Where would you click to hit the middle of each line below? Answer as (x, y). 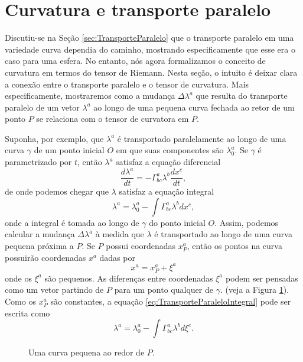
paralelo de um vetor (42, 107)
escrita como (27, 313)
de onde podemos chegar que (57, 191)
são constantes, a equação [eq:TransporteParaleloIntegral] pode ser (171, 301)
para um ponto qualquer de (164, 290)
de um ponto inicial (69, 150)
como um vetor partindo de (54, 290)
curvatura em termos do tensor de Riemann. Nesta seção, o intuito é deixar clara (151, 72)
